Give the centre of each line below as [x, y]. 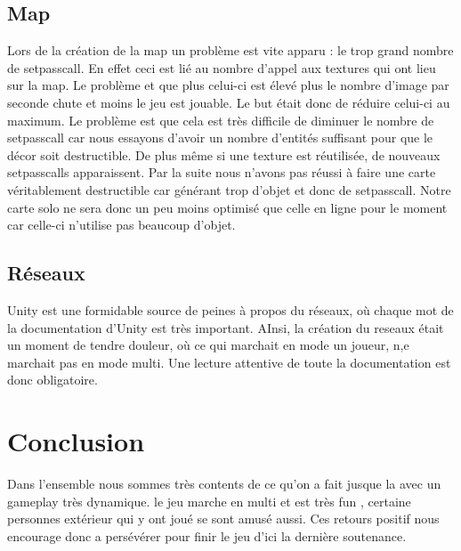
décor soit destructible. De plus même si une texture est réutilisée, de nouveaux [224, 154]
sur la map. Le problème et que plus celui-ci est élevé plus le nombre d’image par [228, 85]
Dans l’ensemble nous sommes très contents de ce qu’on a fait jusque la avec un [224, 484]
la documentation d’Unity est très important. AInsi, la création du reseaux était [226, 327]
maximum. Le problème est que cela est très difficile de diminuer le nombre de [221, 120]
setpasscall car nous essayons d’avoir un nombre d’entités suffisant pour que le [220, 138]
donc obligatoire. [53, 380]
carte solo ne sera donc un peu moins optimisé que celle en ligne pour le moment [227, 207]
